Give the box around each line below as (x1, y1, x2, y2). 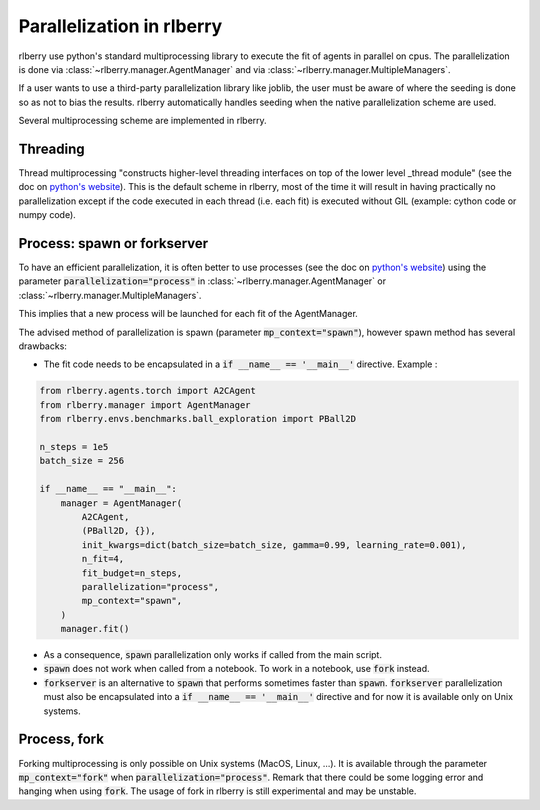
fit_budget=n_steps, (81, 567, 183, 579)
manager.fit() (60, 623, 130, 635)
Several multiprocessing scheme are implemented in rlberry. (18, 115, 267, 127)
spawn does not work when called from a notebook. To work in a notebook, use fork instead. (43, 663, 430, 675)
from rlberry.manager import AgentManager (39, 399, 251, 410)
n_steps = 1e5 (39, 441, 109, 452)
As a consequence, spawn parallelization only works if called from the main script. (43, 649, 382, 661)
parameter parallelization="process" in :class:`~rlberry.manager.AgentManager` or (18, 275, 387, 287)
